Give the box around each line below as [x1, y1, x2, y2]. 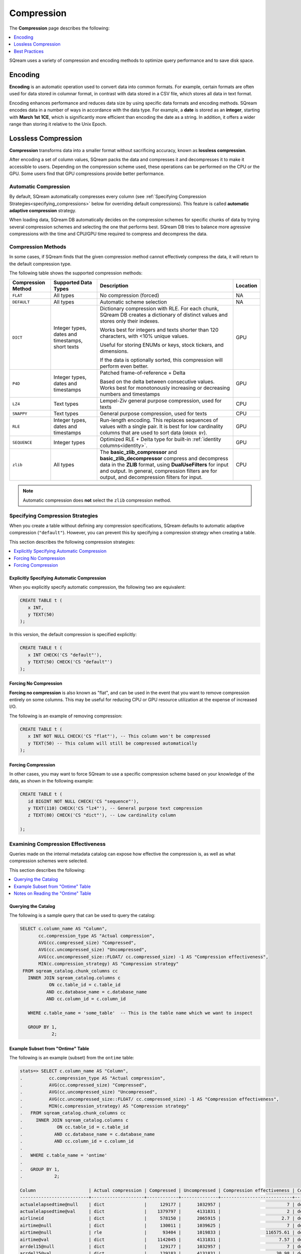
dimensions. [99, 348, 129, 355]
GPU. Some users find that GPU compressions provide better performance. [9, 171, 165, 177]
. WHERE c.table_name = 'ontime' [20, 1152, 107, 1158]
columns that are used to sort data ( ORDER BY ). [99, 429, 208, 436]
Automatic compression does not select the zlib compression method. [23, 497, 172, 503]
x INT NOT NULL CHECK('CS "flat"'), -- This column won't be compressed [28, 733, 211, 739]
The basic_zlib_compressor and [99, 449, 178, 456]
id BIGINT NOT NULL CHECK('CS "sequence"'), [28, 798, 139, 804]
